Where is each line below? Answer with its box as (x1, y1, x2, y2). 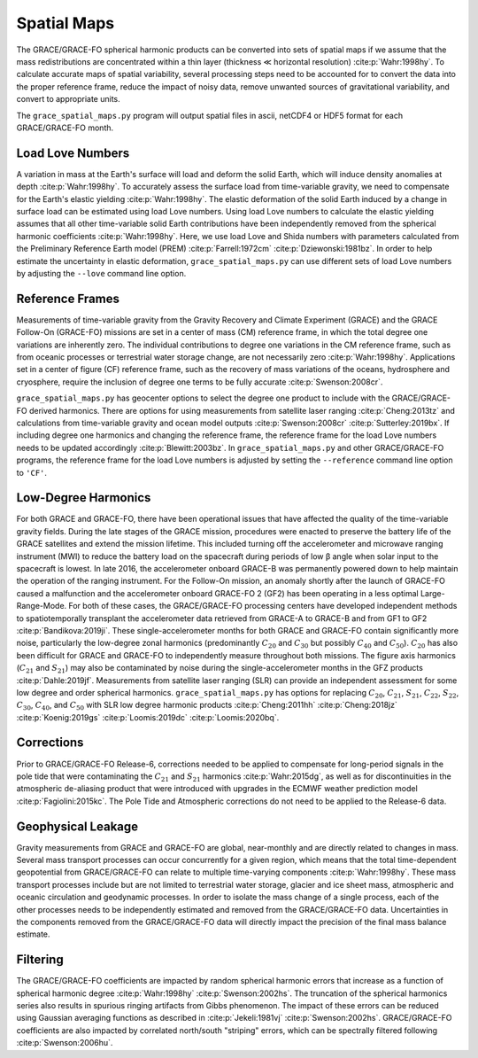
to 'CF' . (16, 467, 48, 478)
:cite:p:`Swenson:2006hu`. (16, 1038, 113, 1048)
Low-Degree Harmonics (16, 490, 151, 505)
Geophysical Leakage (16, 819, 139, 834)
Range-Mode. (16, 601, 67, 611)
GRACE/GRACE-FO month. (16, 122, 114, 133)
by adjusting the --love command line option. (16, 268, 187, 278)
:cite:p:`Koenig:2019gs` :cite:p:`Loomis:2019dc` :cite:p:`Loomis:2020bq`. (16, 712, 280, 722)
